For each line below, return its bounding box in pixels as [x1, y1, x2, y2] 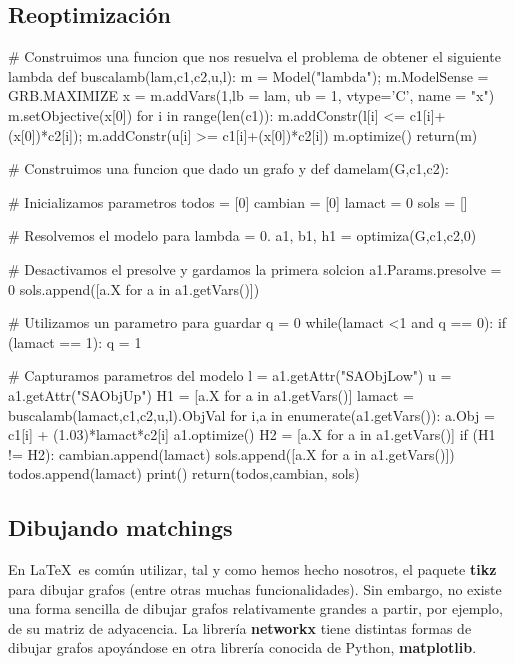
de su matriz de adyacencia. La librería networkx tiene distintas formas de [8, 617, 472, 638]
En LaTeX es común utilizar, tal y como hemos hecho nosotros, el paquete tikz [8, 559, 497, 580]
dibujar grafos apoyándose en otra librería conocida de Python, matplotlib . [8, 637, 477, 658]
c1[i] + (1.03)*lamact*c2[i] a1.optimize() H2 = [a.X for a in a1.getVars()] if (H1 [8, 424, 496, 445]
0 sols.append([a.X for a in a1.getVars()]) [8, 278, 260, 299]
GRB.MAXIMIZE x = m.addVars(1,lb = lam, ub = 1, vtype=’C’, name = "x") [8, 85, 495, 106]
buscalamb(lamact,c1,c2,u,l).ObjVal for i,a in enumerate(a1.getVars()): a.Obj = [8, 404, 495, 425]
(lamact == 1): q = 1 [8, 331, 142, 352]
